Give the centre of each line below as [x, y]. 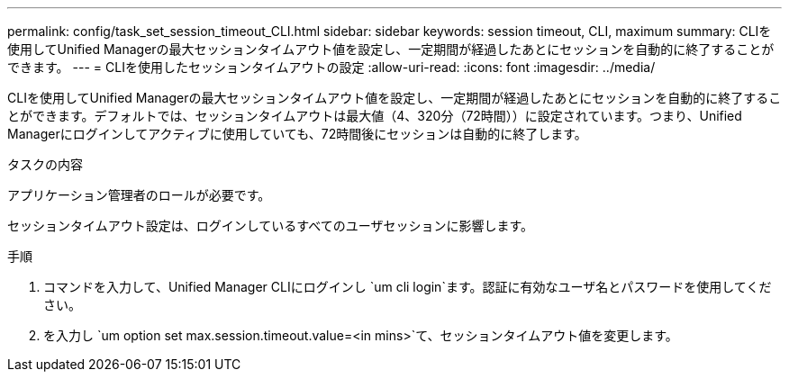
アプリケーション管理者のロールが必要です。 [139, 195]
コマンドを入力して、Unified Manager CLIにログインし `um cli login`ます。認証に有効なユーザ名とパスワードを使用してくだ [408, 287]
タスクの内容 [45, 164]
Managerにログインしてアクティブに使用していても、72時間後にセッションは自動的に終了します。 [297, 134]
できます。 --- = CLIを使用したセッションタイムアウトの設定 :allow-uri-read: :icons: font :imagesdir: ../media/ [331, 67]
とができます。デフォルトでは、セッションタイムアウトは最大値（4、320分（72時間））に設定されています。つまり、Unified [375, 116]
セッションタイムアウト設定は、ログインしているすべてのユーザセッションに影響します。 [271, 226]
